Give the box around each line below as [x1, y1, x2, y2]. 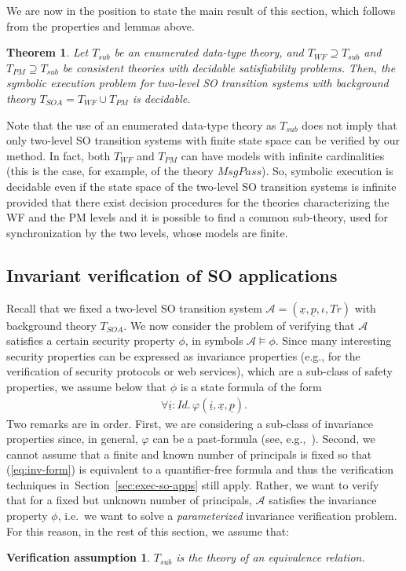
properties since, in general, [6, 430, 138, 447]
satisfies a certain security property [6, 332, 175, 349]
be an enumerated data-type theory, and [114, 44, 304, 60]
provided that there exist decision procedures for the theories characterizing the [6, 193, 390, 210]
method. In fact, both [6, 147, 111, 163]
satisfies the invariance [269, 492, 377, 508]
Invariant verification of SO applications [6, 262, 338, 287]
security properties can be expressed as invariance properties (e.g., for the [6, 347, 360, 364]
